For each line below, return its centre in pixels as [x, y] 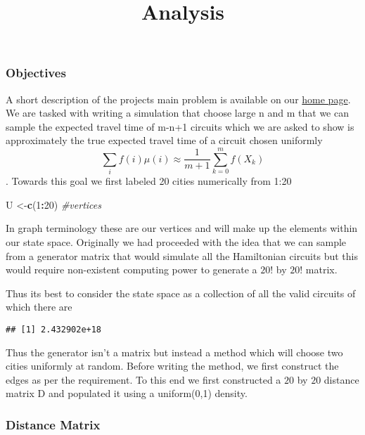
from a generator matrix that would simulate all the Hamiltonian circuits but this [182, 255]
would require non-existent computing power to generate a [132, 270]
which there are [39, 307]
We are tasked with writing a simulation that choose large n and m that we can [177, 113]
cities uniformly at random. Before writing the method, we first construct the [172, 366]
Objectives [36, 73]
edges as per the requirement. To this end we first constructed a [143, 379]
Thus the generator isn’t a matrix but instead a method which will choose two [174, 352]
